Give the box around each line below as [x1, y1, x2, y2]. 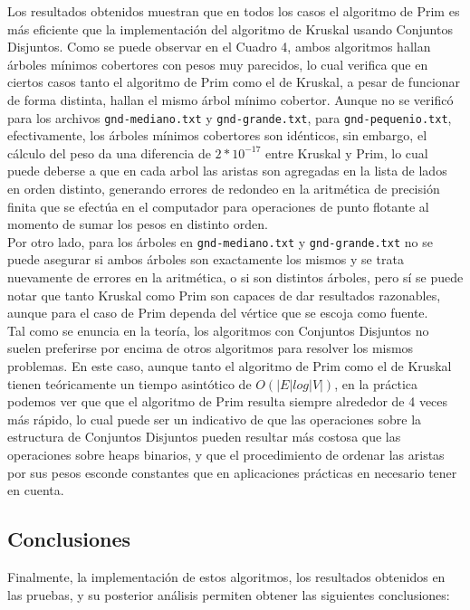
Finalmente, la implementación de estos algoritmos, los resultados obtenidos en [7, 567, 446, 586]
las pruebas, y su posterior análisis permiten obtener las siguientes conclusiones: [7, 585, 450, 604]
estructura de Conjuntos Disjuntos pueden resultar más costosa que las [7, 427, 401, 446]
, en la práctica [334, 374, 417, 393]
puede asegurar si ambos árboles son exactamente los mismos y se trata [7, 250, 404, 269]
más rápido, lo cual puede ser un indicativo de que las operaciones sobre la [7, 409, 422, 428]
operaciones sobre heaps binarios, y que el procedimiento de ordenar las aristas [7, 444, 445, 463]
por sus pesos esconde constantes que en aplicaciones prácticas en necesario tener [7, 462, 457, 481]
